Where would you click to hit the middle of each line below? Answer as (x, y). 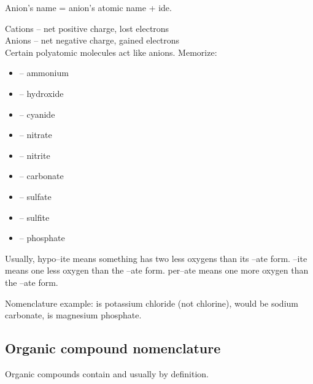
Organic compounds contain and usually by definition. (107, 373)
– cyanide (37, 114)
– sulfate (35, 196)
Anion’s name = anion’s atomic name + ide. (88, 7)
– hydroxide (41, 93)
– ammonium (44, 73)
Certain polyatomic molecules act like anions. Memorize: (111, 52)
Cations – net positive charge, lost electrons (87, 28)
